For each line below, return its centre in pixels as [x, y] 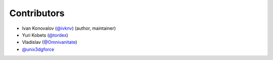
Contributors [37, 13]
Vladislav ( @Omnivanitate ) [50, 42]
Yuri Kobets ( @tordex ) [45, 35]
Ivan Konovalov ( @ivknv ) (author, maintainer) [69, 28]
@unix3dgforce [38, 49]
